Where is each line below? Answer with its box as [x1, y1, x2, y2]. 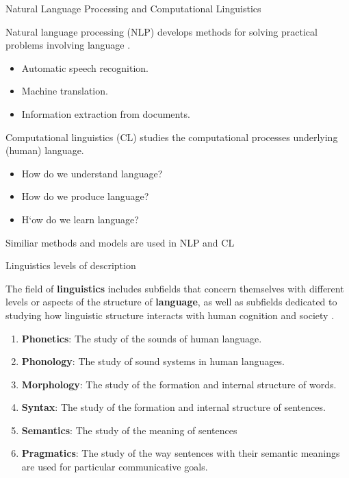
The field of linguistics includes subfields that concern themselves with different [5, 281, 344, 295]
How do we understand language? [21, 166, 163, 180]
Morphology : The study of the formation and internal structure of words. [21, 377, 337, 391]
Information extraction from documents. [21, 106, 190, 121]
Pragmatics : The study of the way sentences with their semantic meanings [21, 446, 340, 460]
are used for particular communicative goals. [21, 460, 208, 474]
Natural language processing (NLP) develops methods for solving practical [5, 24, 318, 38]
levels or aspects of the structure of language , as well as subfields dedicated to [5, 294, 337, 309]
